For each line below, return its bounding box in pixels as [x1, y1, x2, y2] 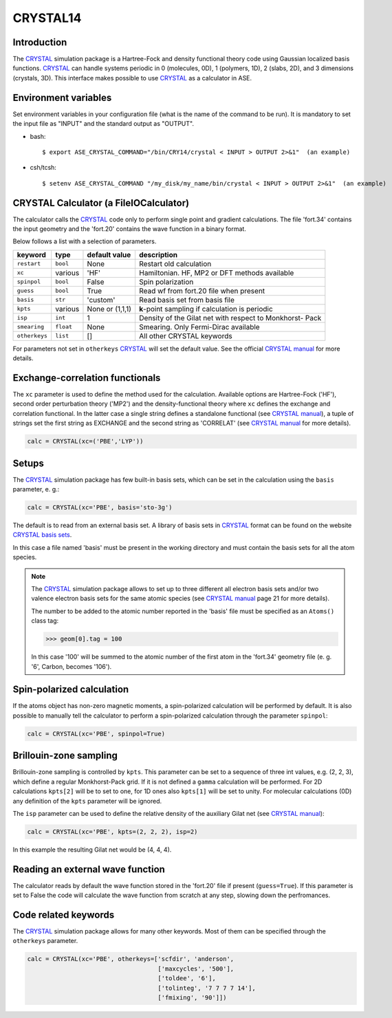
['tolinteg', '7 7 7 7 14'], [157, 984, 256, 992]
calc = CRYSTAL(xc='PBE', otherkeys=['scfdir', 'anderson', [27, 955, 235, 963]
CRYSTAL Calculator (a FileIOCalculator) [12, 197, 189, 209]
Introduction [12, 36, 67, 48]
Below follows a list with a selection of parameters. [12, 237, 157, 245]
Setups [12, 457, 45, 469]
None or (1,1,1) [87, 304, 132, 313]
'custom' [87, 295, 116, 305]
